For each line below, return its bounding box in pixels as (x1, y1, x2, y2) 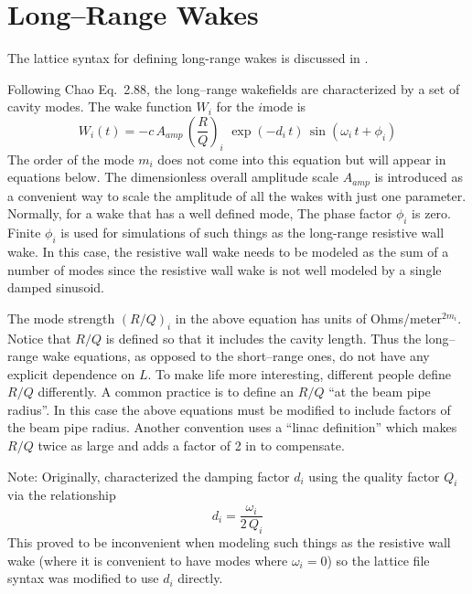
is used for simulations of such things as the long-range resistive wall (60, 223, 445, 242)
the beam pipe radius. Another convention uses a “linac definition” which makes (7, 418, 457, 437)
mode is (263, 97, 306, 116)
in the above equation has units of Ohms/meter (175, 308, 443, 327)
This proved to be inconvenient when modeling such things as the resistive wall (7, 532, 451, 551)
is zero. (412, 204, 451, 223)
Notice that (7, 328, 71, 347)
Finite (7, 223, 41, 242)
